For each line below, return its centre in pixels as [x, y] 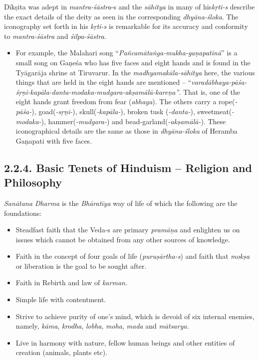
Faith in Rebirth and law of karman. [72, 282]
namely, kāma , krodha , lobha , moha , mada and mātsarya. [102, 326]
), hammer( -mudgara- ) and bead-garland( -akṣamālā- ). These [133, 121]
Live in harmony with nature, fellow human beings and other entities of [125, 342]
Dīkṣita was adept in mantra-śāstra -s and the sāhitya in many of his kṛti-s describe [129, 6]
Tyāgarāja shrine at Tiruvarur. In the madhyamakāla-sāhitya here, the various [135, 72]
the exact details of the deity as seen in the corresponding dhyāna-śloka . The [121, 16]
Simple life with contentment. [61, 299]
